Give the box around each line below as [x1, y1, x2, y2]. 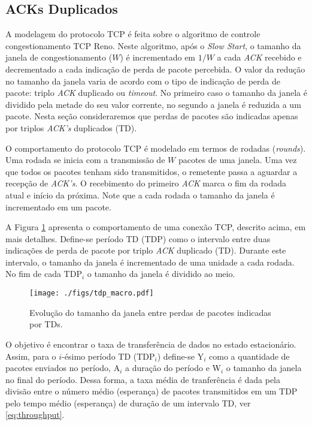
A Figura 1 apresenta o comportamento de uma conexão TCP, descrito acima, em [5, 221, 306, 233]
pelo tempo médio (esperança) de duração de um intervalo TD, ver [5, 396, 251, 409]
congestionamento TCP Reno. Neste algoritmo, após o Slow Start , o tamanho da [5, 39, 301, 52]
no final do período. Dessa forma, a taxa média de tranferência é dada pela [5, 373, 281, 385]
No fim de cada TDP [5, 267, 82, 280]
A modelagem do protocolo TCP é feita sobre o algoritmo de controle [5, 28, 260, 40]
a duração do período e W [125, 361, 221, 374]
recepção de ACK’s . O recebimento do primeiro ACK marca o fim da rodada [5, 177, 287, 189]
